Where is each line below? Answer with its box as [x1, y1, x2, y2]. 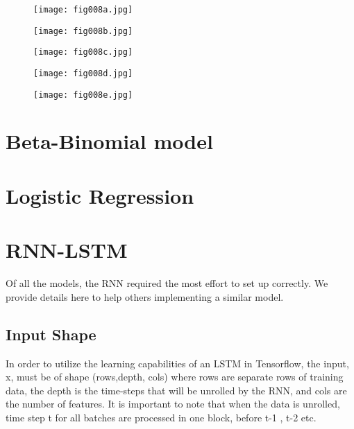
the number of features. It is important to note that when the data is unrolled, [6, 396, 340, 411]
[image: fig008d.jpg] [33, 68, 133, 78]
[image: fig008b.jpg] [33, 26, 133, 36]
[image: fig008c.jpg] [33, 47, 133, 58]
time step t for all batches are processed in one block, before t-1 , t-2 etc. [6, 410, 317, 424]
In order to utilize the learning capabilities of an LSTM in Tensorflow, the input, [6, 356, 349, 370]
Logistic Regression [6, 181, 194, 209]
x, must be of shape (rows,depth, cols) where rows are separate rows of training [6, 369, 344, 384]
